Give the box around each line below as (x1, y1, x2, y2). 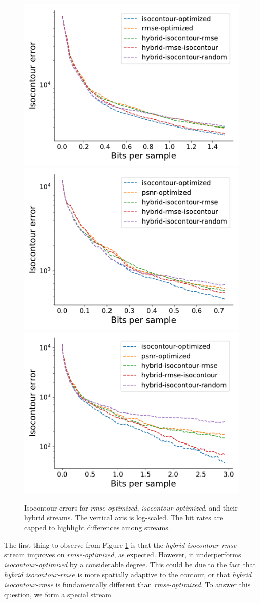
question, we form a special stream (4, 589, 112, 599)
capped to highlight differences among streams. (24, 522, 170, 532)
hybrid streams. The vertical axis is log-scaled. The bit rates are (24, 512, 224, 523)
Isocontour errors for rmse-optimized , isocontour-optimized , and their (24, 502, 238, 513)
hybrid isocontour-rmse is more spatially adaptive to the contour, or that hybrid (4, 569, 252, 580)
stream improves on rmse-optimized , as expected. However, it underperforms (4, 549, 241, 560)
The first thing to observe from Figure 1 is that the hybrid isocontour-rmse (4, 539, 237, 550)
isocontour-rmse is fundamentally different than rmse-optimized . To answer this (4, 579, 251, 589)
